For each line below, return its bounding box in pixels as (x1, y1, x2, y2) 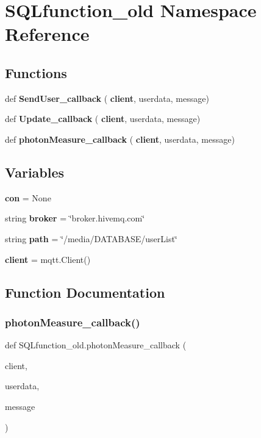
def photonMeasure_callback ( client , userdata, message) (5, 132, 235, 145)
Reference (5, 21, 90, 46)
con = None (5, 191, 51, 204)
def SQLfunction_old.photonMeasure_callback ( (5, 339, 187, 351)
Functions (5, 63, 67, 82)
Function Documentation (5, 282, 165, 301)
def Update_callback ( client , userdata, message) (5, 112, 201, 125)
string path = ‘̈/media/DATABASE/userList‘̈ (5, 232, 177, 245)
